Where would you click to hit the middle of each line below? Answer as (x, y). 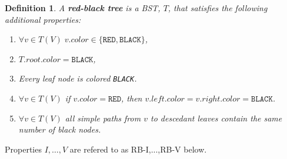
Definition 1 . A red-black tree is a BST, (83, 8)
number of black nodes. (60, 129)
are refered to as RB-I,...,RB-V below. (138, 149)
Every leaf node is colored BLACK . (78, 78)
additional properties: (43, 19)
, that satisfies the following (218, 8)
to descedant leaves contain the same (216, 118)
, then (132, 98)
